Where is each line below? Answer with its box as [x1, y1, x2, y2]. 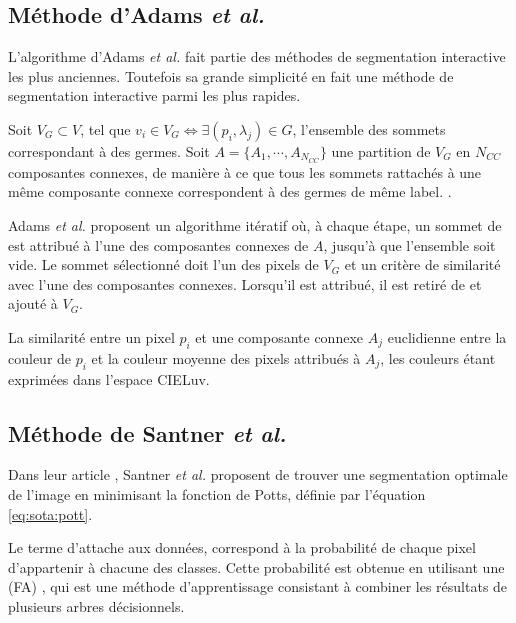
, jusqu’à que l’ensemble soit [323, 234, 496, 255]
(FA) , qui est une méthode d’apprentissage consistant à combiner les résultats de [8, 576, 508, 597]
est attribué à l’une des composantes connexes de [8, 234, 309, 255]
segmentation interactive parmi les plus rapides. [8, 85, 301, 106]
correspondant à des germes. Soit [8, 140, 210, 161]
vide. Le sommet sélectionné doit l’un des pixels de [8, 254, 319, 275]
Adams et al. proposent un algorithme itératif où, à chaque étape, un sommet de [8, 215, 502, 236]
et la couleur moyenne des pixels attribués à [91, 347, 361, 368]
